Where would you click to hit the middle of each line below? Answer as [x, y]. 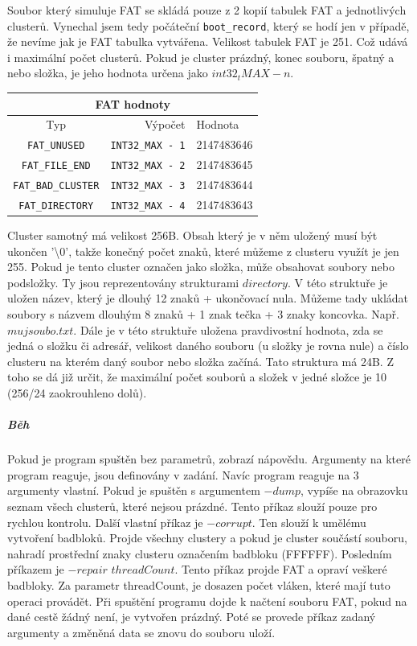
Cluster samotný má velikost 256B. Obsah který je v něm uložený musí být [192, 235]
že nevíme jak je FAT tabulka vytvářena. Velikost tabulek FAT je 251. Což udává [208, 41]
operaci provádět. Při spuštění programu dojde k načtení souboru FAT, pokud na [207, 601]
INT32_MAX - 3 [148, 186]
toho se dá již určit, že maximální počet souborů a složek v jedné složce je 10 [197, 377]
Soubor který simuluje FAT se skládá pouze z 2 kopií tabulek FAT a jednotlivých [207, 10]
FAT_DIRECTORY [56, 206]
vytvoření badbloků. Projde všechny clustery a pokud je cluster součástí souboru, [207, 538]
